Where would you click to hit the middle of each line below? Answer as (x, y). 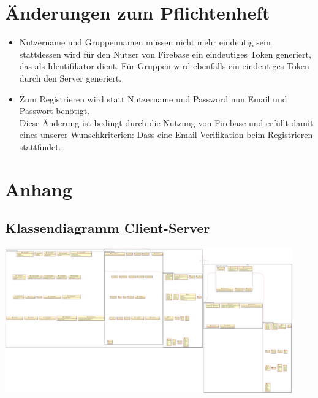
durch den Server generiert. (70, 78)
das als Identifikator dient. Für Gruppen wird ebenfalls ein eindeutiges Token (164, 66)
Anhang (39, 189)
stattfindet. (40, 146)
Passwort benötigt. (55, 111)
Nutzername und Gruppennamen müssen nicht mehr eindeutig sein (145, 42)
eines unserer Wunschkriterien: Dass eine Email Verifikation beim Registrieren (166, 135)
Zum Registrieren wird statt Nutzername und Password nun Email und (153, 98)
